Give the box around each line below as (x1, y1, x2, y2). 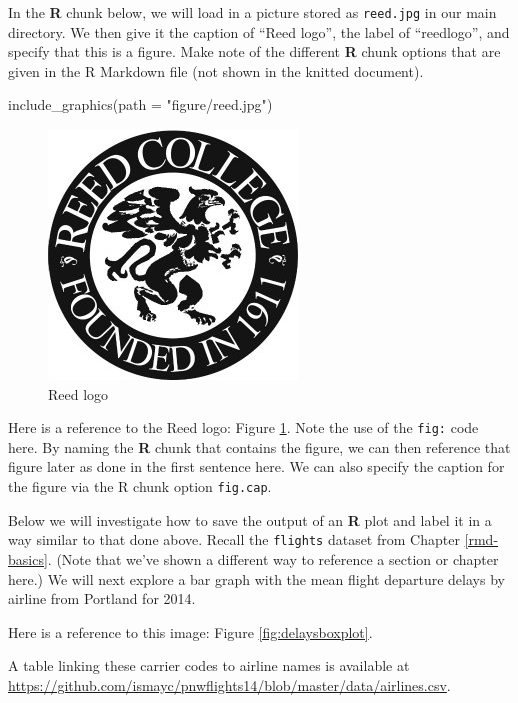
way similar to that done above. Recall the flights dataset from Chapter (8, 529, 460, 550)
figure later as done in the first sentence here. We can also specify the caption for (8, 456, 505, 477)
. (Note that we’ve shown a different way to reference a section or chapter (47, 548, 499, 569)
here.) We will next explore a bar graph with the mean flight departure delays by (8, 568, 505, 589)
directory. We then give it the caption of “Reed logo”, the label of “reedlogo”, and (8, 21, 510, 42)
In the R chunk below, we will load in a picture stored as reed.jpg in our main (8, 2, 497, 22)
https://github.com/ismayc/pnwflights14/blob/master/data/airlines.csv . (8, 674, 451, 695)
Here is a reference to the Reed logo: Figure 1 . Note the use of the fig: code (8, 417, 479, 438)
